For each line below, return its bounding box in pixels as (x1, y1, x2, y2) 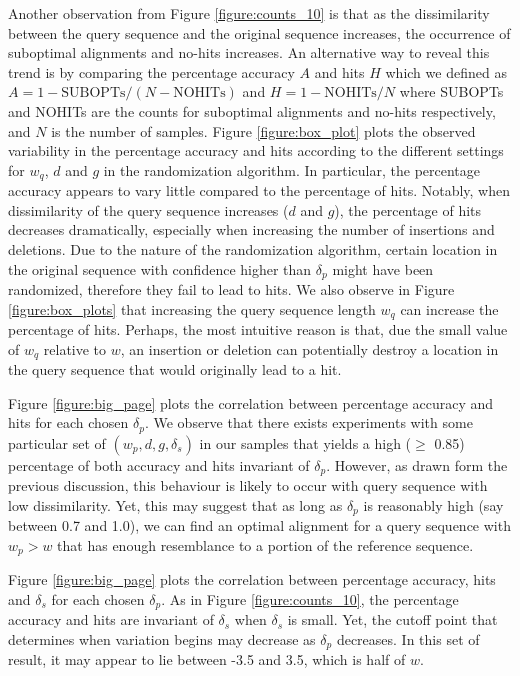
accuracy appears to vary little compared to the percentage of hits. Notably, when (8, 180, 511, 201)
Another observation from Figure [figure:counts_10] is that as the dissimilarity (8, 3, 490, 23)
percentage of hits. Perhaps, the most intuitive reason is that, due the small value (8, 319, 508, 340)
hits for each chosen (8, 412, 129, 433)
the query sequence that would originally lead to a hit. (8, 359, 342, 380)
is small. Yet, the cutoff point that (287, 609, 498, 630)
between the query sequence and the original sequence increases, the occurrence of (8, 22, 511, 43)
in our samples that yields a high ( (199, 432, 412, 453)
